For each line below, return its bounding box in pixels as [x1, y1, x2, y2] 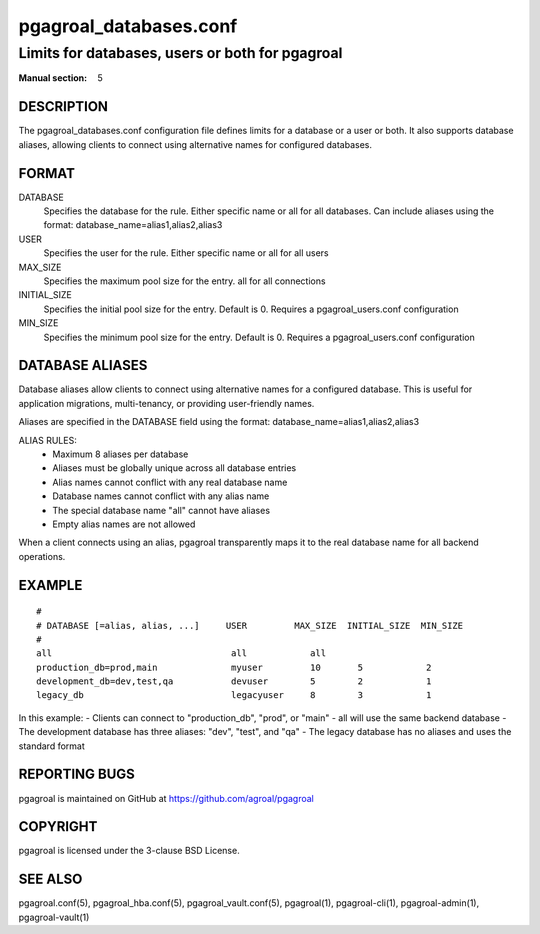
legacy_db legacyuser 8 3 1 [36, 690, 432, 701]
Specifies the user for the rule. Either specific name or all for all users [43, 247, 329, 259]
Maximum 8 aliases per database [52, 448, 189, 460]
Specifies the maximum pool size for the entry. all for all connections [43, 275, 326, 287]
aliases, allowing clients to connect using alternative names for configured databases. [18, 138, 372, 150]
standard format [18, 740, 85, 752]
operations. [18, 550, 66, 562]
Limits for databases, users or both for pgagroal [18, 44, 343, 62]
